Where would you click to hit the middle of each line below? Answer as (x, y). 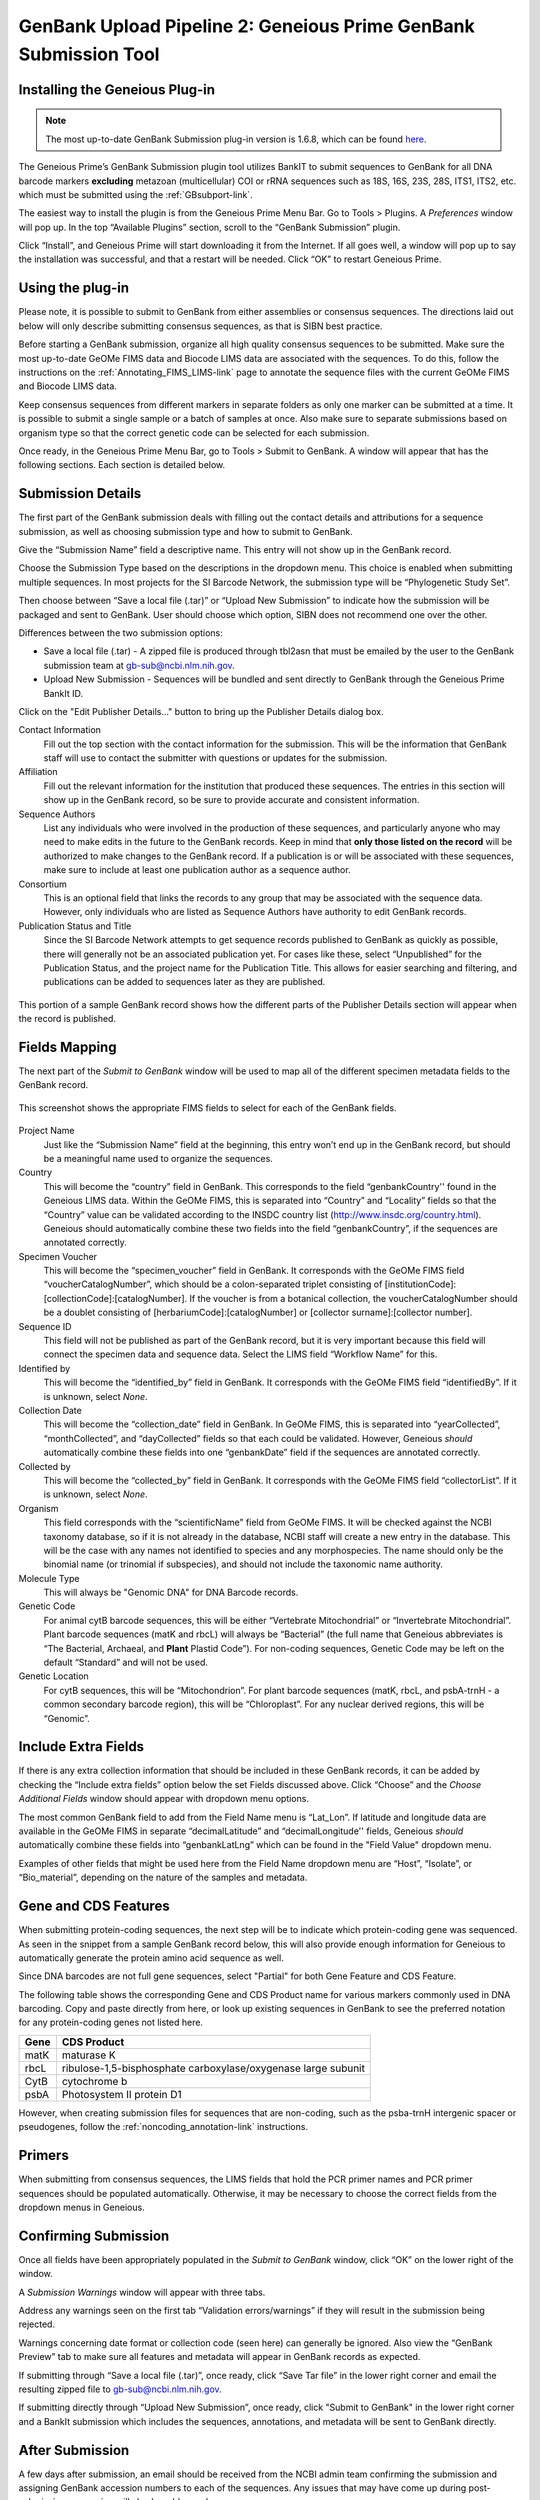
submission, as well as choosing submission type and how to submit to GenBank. (186, 531)
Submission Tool (89, 54)
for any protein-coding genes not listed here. (111, 2022)
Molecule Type (49, 1578)
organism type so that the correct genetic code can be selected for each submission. (194, 432)
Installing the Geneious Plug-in (116, 89)
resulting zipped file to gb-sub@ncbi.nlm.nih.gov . (120, 2389)
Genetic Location (53, 1676)
